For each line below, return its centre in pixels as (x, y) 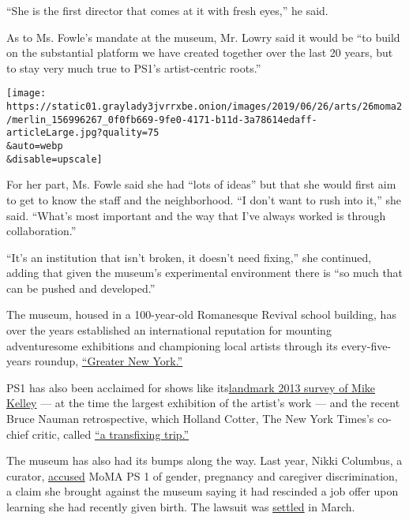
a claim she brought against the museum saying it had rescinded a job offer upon (203, 491)
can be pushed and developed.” (81, 288)
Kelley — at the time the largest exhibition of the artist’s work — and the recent (203, 403)
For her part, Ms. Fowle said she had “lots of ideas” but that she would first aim (201, 184)
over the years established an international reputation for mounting (169, 330)
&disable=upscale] (54, 159)
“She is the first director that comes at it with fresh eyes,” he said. (167, 10)
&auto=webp (35, 146)
